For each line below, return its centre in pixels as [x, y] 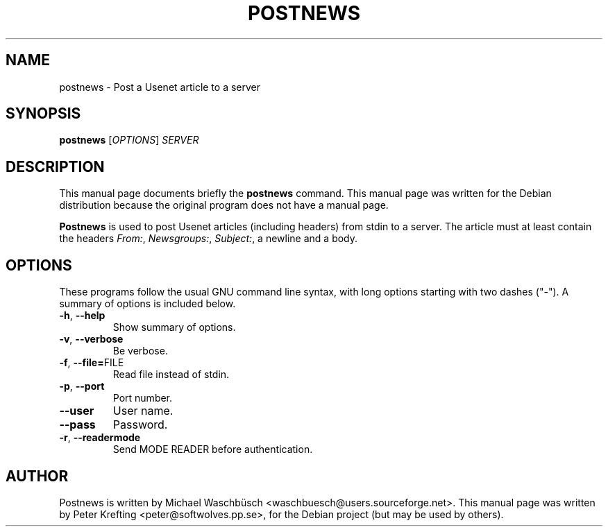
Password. [140, 425]
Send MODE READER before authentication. [213, 449]
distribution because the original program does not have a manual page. [224, 205]
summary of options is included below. [147, 304]
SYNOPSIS [43, 114]
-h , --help [82, 316]
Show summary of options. [174, 327]
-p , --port [82, 386]
